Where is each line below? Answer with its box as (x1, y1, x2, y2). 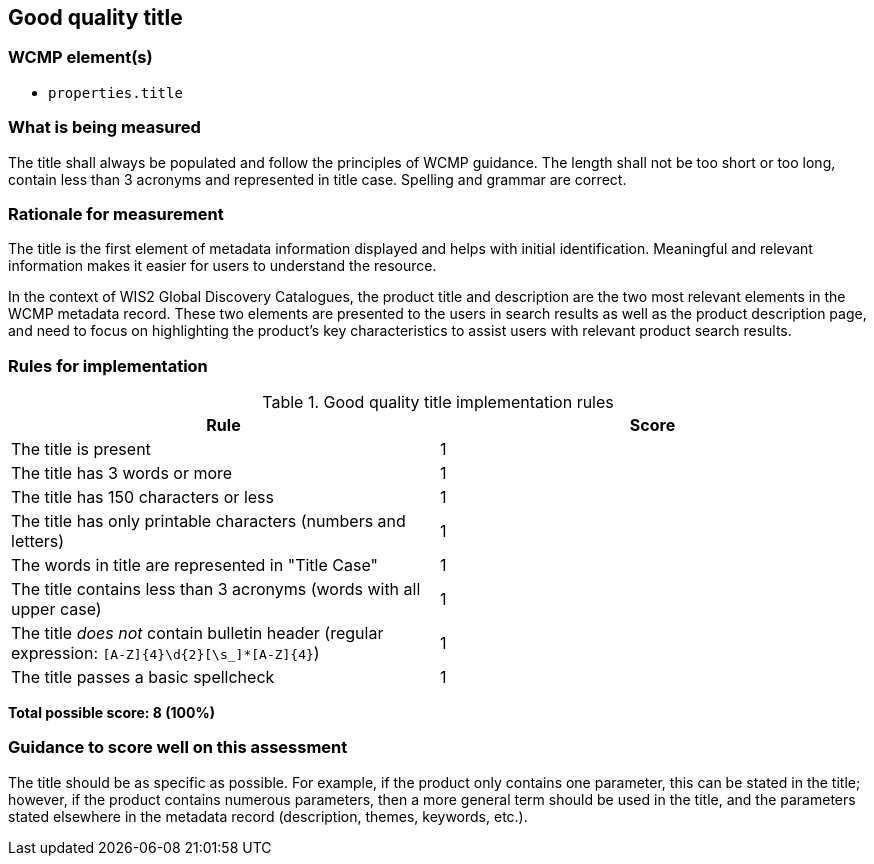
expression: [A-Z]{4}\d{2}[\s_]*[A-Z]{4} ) (11, 643, 320, 664)
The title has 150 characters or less (11, 487, 274, 508)
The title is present (11, 439, 151, 460)
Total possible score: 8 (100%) (8, 704, 215, 722)
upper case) (11, 599, 102, 620)
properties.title (48, 84, 183, 101)
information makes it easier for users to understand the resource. (8, 257, 437, 275)
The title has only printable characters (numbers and (11, 511, 406, 532)
